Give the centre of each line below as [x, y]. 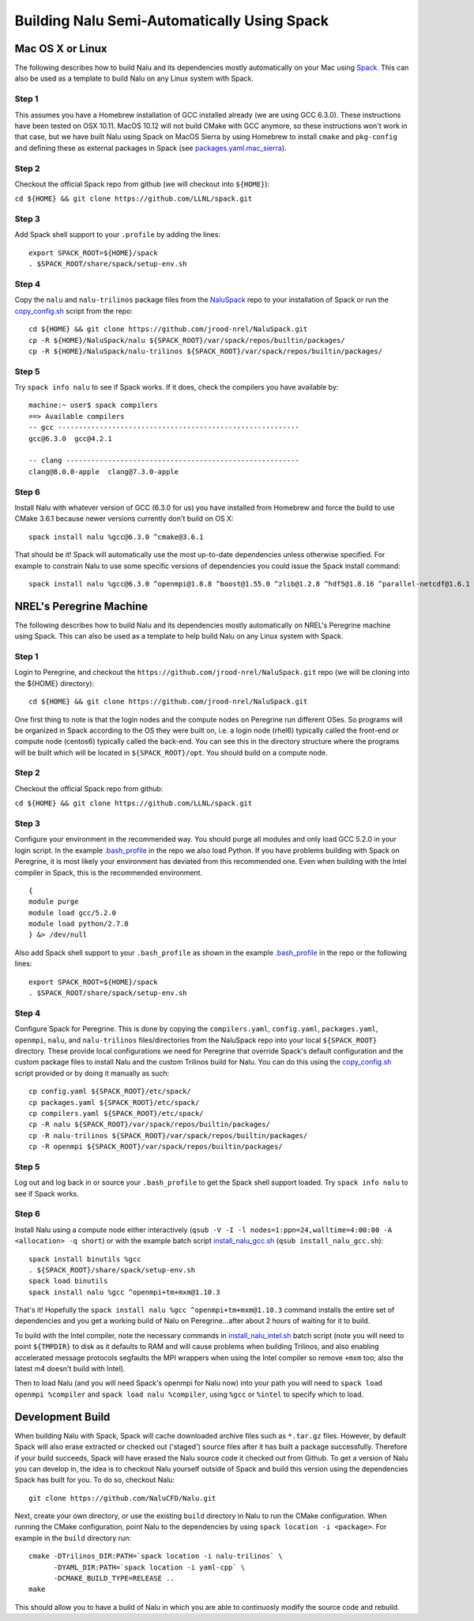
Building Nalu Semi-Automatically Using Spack [172, 21]
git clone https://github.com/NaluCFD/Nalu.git [122, 1498]
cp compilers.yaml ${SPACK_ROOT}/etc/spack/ [117, 1113]
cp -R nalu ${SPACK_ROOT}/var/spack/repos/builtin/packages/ [149, 1125]
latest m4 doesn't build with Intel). [70, 1369]
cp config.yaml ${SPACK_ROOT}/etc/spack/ [110, 1091]
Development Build [62, 1417]
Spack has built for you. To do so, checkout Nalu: [95, 1480]
